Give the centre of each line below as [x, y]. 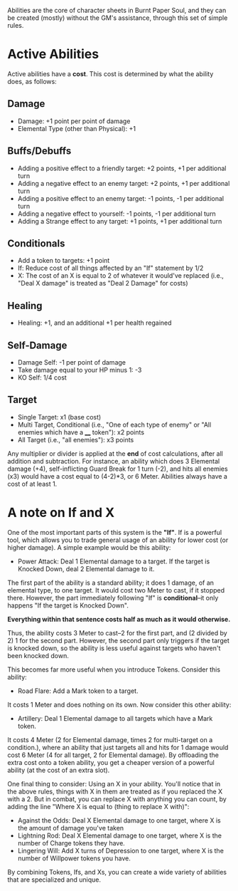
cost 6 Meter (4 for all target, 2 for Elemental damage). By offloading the [113, 755]
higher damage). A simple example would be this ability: [89, 547]
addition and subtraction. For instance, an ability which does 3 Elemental [114, 461]
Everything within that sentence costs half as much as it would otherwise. [119, 619]
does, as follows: [32, 81]
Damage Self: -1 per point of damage [72, 362]
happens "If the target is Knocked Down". [68, 605]
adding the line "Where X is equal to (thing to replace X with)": [98, 806]
